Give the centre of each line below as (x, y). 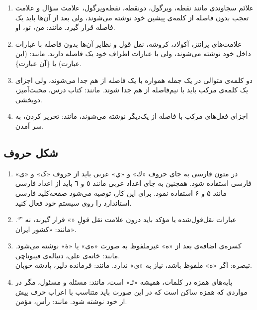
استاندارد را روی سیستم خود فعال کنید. (73, 202)
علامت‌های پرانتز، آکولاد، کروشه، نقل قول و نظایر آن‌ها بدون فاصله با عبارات (128, 43)
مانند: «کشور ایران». (46, 229)
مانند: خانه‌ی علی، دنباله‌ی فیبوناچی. (68, 255)
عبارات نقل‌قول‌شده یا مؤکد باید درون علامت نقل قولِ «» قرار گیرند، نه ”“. (126, 219)
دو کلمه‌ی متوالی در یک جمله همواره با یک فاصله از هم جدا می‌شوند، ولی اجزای (134, 80)
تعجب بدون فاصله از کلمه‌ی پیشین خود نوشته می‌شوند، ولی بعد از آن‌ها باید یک (132, 17)
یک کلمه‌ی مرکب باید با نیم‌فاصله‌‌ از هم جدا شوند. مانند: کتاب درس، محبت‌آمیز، (132, 90)
